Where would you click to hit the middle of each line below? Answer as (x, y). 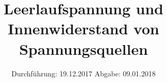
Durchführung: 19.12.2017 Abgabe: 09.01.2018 (83, 73)
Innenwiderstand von (83, 28)
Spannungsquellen (83, 48)
